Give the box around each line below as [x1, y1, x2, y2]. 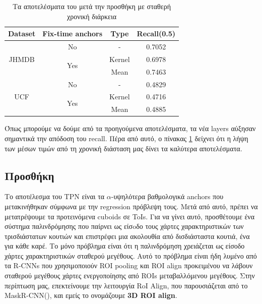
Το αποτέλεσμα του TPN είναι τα [5, 191, 105, 202]
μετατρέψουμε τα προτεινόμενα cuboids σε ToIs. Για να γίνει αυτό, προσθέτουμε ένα [5, 211, 254, 221]
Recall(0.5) [137, 28, 176, 39]
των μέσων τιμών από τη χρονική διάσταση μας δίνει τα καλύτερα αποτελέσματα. [5, 143, 242, 153]
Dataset [8, 28, 36, 39]
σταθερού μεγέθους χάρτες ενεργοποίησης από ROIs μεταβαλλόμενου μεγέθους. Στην [5, 270, 255, 281]
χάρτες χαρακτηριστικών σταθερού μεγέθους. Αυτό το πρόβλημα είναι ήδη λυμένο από [5, 250, 257, 261]
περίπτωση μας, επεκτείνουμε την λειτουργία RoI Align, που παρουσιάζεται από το [5, 280, 248, 290]
